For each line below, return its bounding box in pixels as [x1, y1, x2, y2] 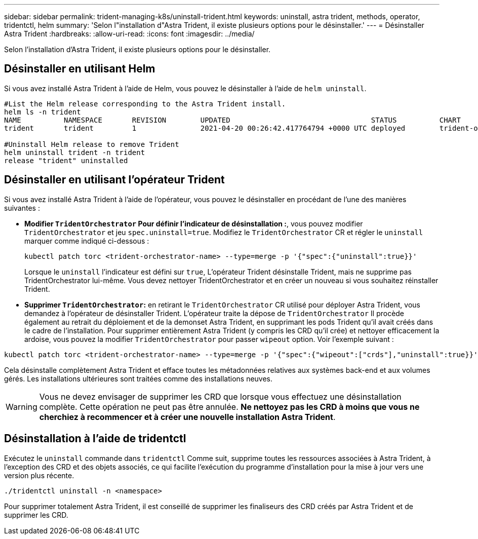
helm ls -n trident [4, 107, 81, 116]
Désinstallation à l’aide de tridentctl [4, 432, 186, 445]
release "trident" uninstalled [4, 156, 128, 165]
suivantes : [4, 203, 40, 212]
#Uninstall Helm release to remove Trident [4, 140, 179, 148]
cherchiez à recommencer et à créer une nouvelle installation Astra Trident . [39, 411, 336, 422]
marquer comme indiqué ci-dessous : [24, 236, 149, 245]
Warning [6, 401, 37, 412]
